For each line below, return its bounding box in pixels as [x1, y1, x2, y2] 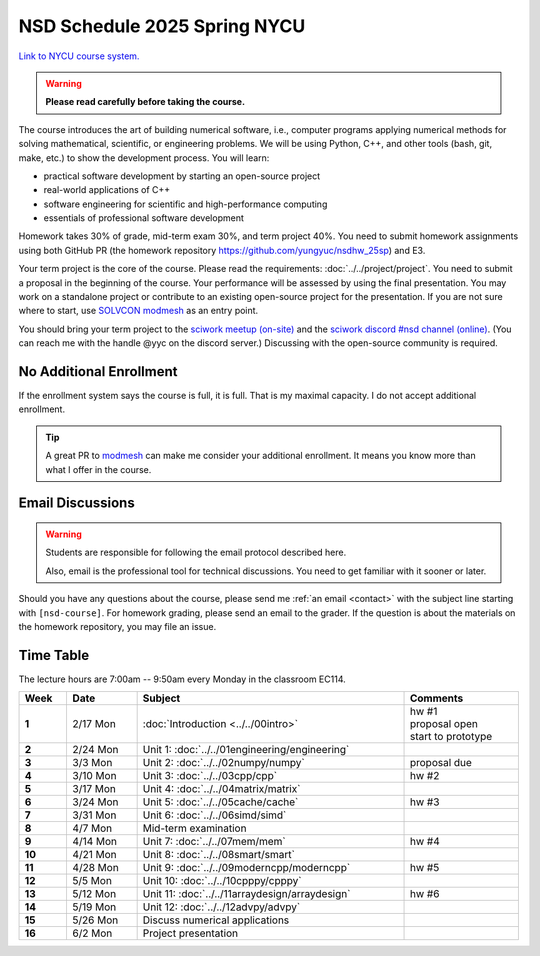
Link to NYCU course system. [18, 50, 140, 62]
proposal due [409, 756, 472, 770]
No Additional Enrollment [18, 363, 178, 380]
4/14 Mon [72, 835, 118, 849]
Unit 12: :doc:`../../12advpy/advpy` [142, 900, 301, 914]
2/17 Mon [72, 717, 117, 731]
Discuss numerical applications [142, 913, 290, 927]
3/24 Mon [72, 795, 119, 809]
